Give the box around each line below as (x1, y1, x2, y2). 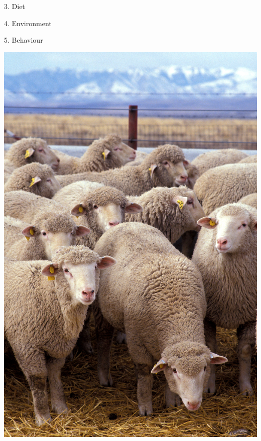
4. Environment (4, 18, 52, 28)
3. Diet (4, 1, 25, 11)
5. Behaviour (4, 35, 43, 45)
